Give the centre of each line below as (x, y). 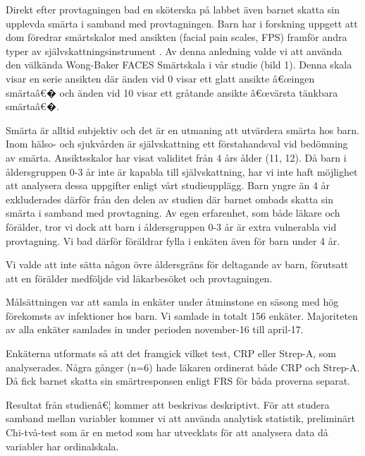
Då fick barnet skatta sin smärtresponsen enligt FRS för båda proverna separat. (178, 381)
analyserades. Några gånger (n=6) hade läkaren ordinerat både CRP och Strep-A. (183, 367)
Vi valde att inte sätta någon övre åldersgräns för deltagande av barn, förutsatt (177, 264)
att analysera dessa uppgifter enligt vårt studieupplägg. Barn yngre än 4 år (168, 185)
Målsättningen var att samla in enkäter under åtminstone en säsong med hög (172, 302)
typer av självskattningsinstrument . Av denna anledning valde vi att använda (174, 50)
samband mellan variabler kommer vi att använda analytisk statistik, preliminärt (180, 418)
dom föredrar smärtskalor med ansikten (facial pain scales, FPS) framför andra (177, 37)
